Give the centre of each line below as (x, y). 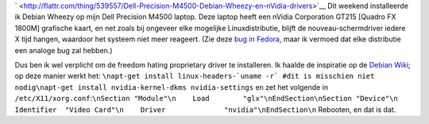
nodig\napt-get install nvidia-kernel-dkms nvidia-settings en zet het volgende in (172, 87)
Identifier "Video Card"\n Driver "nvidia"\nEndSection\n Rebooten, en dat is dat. (205, 109)
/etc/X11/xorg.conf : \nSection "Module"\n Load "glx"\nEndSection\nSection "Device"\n (207, 99)
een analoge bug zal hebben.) (64, 50)
